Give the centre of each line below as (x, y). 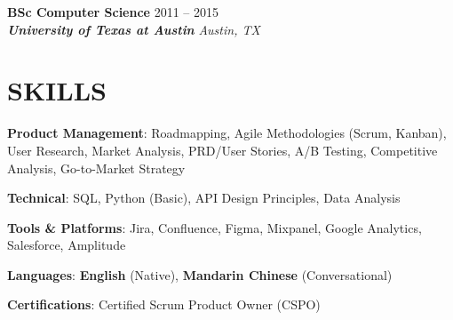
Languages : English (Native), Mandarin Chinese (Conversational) (200, 274)
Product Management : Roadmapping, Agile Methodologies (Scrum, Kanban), (227, 133)
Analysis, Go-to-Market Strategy (96, 168)
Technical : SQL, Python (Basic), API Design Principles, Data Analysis (204, 198)
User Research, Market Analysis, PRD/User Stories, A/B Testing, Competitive (223, 150)
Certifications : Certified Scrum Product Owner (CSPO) (164, 304)
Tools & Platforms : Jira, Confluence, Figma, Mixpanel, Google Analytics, (215, 227)
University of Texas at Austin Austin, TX (134, 29)
